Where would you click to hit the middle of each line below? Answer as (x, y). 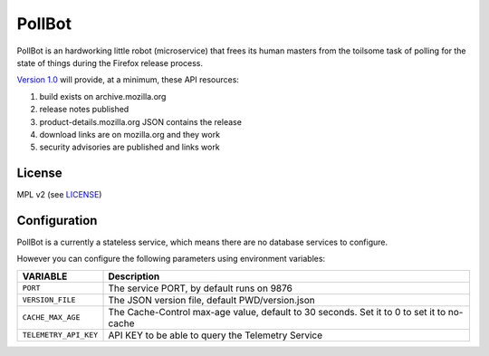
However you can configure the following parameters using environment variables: (171, 259)
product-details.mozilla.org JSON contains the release (140, 121)
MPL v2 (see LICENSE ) (59, 195)
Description (134, 276)
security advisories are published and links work (130, 147)
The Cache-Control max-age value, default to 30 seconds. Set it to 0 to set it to (277, 312)
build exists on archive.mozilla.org (103, 96)
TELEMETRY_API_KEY (60, 335)
